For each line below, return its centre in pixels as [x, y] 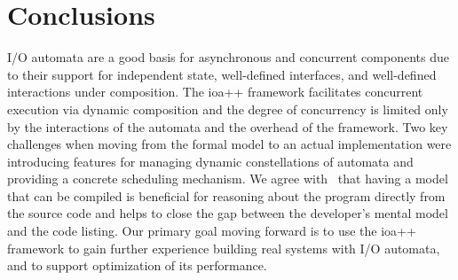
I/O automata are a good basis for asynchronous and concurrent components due [228, 57]
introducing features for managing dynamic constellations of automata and [210, 161]
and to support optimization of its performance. [137, 265]
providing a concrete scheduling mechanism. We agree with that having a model [228, 179]
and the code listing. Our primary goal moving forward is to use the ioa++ [212, 231]
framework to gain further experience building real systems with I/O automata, [224, 248]
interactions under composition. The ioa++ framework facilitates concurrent [215, 92]
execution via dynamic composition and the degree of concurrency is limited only [228, 109]
